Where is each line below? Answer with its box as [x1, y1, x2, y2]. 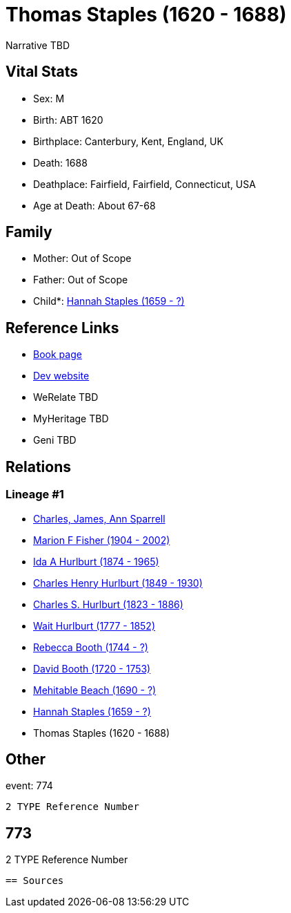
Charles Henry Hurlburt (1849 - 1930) [33, 576, 203, 589]
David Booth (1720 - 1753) [33, 662, 151, 675]
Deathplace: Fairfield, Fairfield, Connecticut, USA [33, 178, 256, 190]
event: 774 [6, 780, 53, 792]
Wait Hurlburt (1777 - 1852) [33, 619, 156, 632]
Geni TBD [33, 434, 77, 446]
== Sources [6, 875, 64, 887]
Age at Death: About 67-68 [33, 199, 156, 211]
